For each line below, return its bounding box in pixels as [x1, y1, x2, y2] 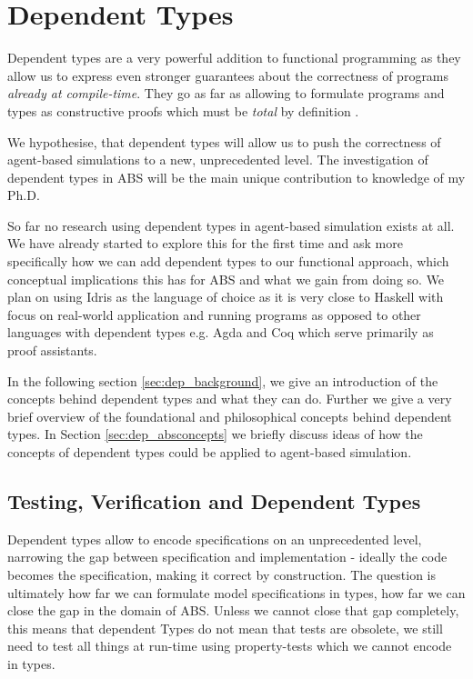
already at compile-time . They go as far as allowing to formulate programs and [7, 84, 445, 103]
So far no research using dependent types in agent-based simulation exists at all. [7, 215, 455, 235]
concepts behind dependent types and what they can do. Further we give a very [7, 389, 452, 408]
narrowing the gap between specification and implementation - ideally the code [7, 547, 448, 566]
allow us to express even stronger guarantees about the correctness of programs [7, 65, 449, 85]
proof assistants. [7, 341, 97, 360]
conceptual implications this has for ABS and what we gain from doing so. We [7, 269, 445, 288]
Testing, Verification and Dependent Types [7, 486, 421, 514]
